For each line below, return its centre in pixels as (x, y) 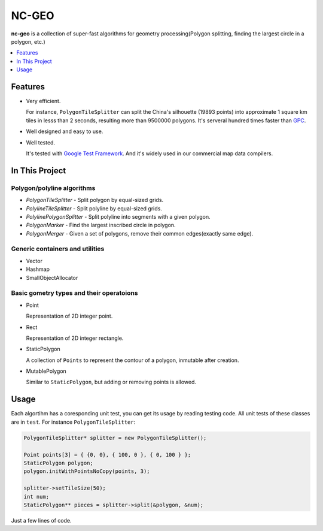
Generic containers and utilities (58, 249)
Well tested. (41, 142)
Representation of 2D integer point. (69, 316)
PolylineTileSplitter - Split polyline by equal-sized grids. (94, 208)
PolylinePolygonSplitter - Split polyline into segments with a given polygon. (118, 216)
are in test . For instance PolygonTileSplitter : (73, 422)
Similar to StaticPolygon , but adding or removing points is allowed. (111, 382)
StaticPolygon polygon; (59, 463)
